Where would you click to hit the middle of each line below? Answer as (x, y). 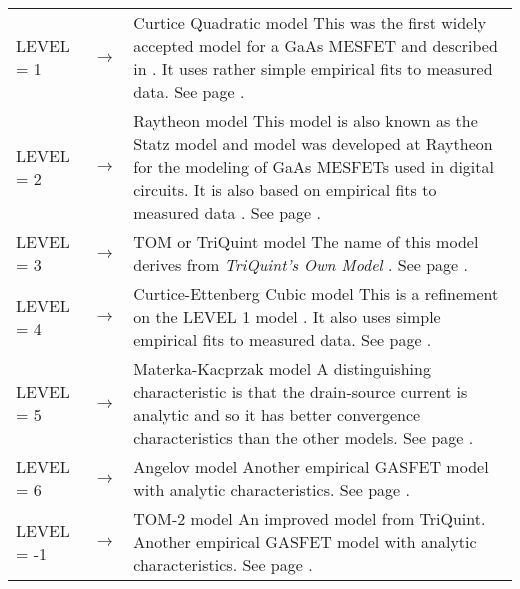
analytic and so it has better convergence (277, 414)
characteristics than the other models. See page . (303, 437)
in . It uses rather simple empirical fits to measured (313, 68)
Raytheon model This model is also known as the (305, 120)
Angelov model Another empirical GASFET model (311, 466)
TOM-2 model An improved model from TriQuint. (309, 518)
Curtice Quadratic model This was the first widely (310, 22)
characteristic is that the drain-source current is (300, 391)
